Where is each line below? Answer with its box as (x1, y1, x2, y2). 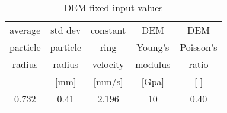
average (9, 23, 41, 37)
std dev (50, 23, 81, 37)
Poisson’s (180, 40, 218, 54)
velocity (92, 57, 124, 71)
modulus (135, 57, 171, 71)
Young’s (136, 40, 170, 54)
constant (91, 23, 126, 37)
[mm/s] (93, 75, 123, 88)
